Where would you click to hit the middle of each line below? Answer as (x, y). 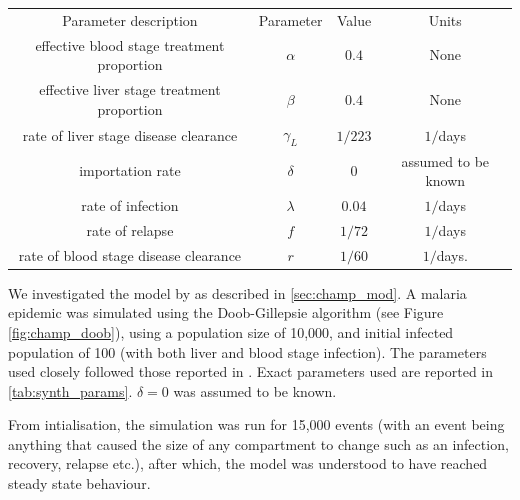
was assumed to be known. (255, 390)
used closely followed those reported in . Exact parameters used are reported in (251, 371)
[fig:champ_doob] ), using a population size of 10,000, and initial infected (231, 331)
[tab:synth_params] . (70, 390)
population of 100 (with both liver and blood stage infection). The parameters (247, 351)
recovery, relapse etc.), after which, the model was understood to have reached (248, 463)
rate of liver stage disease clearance (130, 134)
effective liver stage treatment (130, 89)
